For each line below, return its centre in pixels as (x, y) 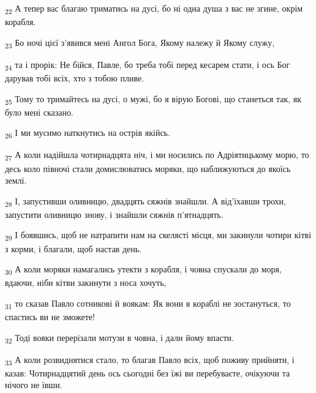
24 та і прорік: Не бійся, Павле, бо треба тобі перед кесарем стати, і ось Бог (148, 65)
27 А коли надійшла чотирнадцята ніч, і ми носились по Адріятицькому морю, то (157, 155)
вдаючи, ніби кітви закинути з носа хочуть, (86, 283)
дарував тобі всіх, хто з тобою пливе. (75, 77)
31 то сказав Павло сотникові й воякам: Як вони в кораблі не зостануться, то (148, 304)
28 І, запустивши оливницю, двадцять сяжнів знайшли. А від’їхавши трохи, (145, 201)
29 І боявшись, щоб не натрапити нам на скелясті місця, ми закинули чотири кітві (158, 236)
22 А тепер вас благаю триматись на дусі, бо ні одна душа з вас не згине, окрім (154, 9)
